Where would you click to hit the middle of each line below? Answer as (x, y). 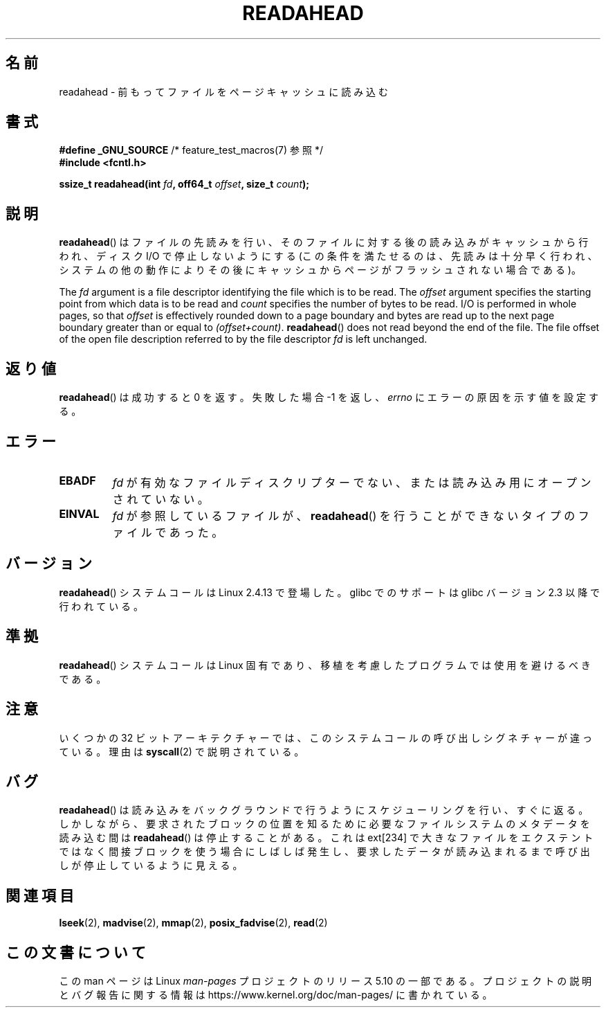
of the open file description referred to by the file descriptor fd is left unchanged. (243, 339)
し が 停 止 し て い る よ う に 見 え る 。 (151, 866)
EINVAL (79, 513)
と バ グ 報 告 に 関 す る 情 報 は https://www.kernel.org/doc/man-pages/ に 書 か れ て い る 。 (276, 995)
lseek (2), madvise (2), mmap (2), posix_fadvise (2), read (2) (193, 923)
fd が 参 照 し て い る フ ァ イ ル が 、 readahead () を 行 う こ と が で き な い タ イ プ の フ (351, 516)
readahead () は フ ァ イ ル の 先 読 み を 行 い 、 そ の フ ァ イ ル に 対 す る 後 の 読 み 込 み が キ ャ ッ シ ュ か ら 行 (324, 242)
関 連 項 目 (40, 895)
